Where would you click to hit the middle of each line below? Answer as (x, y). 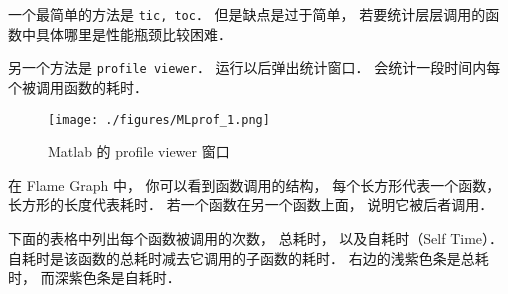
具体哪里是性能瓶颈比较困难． (133, 33)
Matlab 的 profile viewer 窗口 (139, 151)
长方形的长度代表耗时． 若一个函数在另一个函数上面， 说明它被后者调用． (251, 204)
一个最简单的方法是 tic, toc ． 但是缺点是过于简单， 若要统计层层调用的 (247, 14)
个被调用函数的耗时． (78, 86)
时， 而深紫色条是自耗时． (94, 277)
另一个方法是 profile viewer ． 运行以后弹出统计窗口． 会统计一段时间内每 (254, 67)
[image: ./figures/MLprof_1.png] (159, 119)
